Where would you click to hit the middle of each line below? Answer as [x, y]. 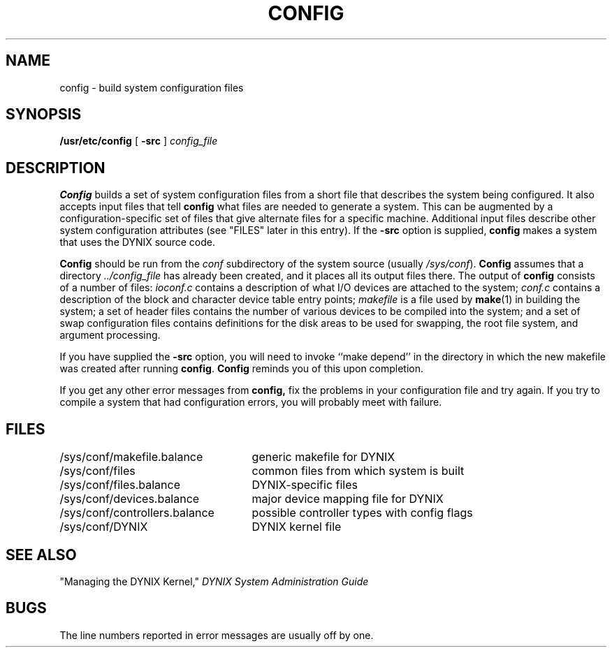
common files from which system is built [358, 471]
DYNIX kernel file [297, 527]
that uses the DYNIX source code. [138, 242]
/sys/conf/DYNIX [104, 527]
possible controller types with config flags [362, 513]
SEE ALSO [41, 555]
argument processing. [110, 335]
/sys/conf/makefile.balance [131, 457]
